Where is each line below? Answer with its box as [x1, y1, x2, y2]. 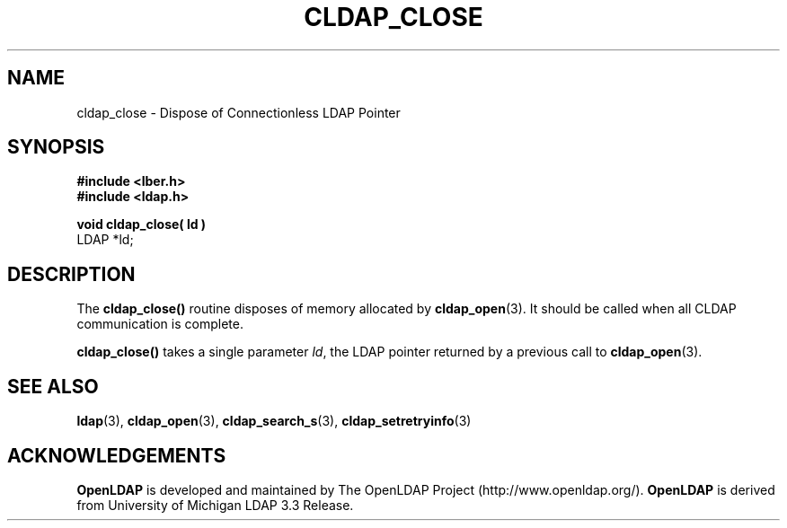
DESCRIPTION [7, 262, 136, 286]
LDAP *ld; [76, 232, 134, 248]
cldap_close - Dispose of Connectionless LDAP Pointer [76, 104, 401, 120]
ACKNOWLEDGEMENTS [7, 444, 226, 467]
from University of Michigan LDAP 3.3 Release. [76, 497, 354, 513]
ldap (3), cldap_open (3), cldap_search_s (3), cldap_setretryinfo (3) [76, 413, 472, 429]
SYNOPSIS [7, 136, 105, 159]
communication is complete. [76, 316, 243, 332]
